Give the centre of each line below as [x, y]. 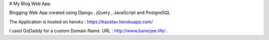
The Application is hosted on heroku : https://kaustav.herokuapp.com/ [81, 22]
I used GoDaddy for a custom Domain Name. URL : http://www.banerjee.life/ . [89, 31]
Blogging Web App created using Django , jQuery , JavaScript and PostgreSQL [90, 13]
